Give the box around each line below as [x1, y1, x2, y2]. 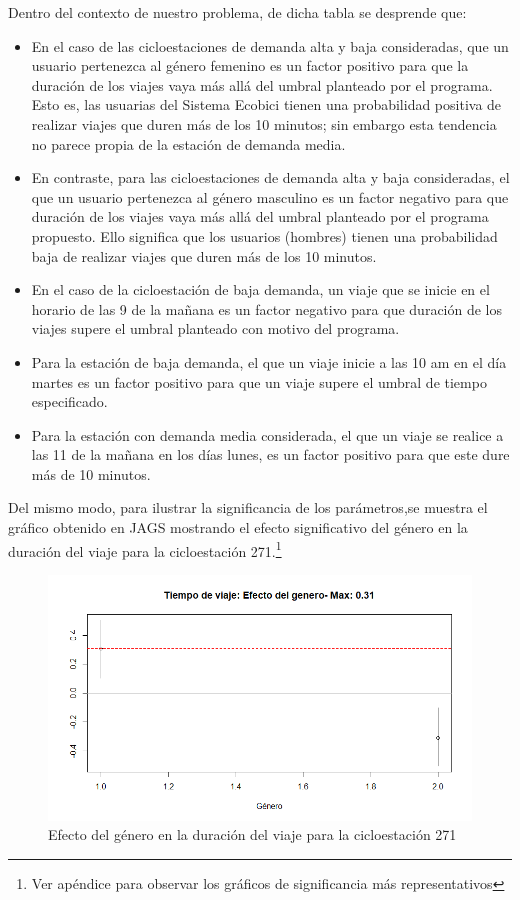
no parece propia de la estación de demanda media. [31, 133, 346, 154]
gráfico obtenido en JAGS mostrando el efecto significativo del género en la [8, 517, 468, 538]
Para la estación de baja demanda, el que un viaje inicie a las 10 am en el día [31, 351, 507, 372]
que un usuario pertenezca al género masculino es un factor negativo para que [31, 186, 509, 207]
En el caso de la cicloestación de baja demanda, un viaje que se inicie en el [31, 279, 490, 300]
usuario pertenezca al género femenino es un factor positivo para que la [31, 55, 469, 76]
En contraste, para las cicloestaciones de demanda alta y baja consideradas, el [31, 167, 510, 188]
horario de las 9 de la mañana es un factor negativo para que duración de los [31, 298, 502, 319]
